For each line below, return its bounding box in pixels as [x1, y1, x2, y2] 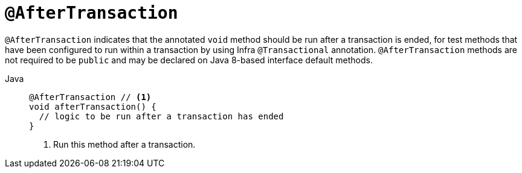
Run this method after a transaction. [53, 139, 196, 149]
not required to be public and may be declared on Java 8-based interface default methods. [5, 54, 373, 65]
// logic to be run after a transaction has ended [39, 111, 284, 121]
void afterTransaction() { [29, 101, 156, 112]
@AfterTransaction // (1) [29, 92, 152, 102]
